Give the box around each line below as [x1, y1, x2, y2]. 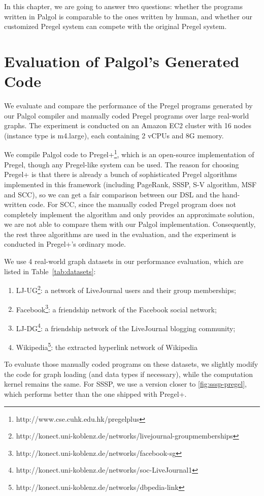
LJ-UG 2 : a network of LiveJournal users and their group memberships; [16, 283, 236, 295]
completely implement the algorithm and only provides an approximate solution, [4, 209, 255, 219]
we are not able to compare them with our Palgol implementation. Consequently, [4, 219, 256, 229]
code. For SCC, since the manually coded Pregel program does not [29, 199, 236, 210]
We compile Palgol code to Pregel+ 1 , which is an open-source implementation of [4, 148, 254, 160]
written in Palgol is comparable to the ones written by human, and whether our [4, 11, 253, 21]
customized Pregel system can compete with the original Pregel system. [4, 21, 227, 32]
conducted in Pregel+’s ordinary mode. [4, 239, 126, 249]
